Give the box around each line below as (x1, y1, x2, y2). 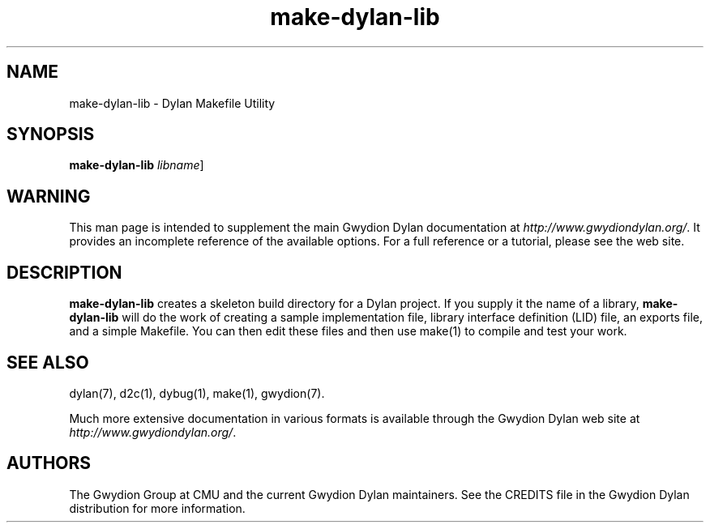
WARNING (6, 186, 91, 207)
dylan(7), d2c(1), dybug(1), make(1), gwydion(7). (69, 386, 325, 400)
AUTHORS (6, 453, 92, 474)
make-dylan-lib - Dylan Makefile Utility (69, 96, 276, 110)
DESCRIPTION (6, 262, 122, 283)
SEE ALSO (6, 352, 89, 373)
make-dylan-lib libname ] (69, 158, 204, 173)
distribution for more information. (69, 501, 246, 515)
